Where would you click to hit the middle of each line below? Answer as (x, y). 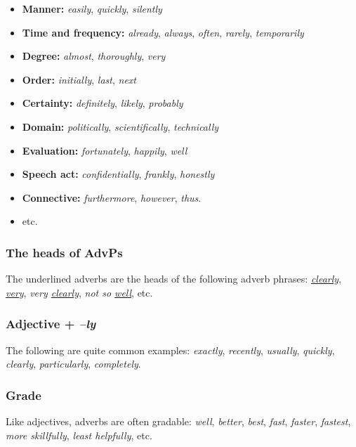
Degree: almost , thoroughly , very (94, 56)
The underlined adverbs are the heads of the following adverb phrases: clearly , (174, 279)
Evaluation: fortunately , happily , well (105, 150)
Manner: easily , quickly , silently (92, 8)
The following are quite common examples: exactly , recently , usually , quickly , (170, 350)
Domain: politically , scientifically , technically (120, 126)
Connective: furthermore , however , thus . (112, 197)
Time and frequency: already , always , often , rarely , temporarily (163, 32)
